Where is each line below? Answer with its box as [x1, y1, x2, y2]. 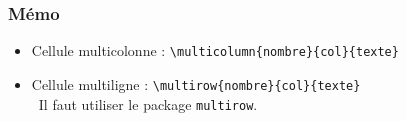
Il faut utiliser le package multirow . [38, 93, 258, 114]
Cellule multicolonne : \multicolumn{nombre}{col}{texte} [31, 40, 399, 61]
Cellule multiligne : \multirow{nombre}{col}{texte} [31, 73, 361, 94]
